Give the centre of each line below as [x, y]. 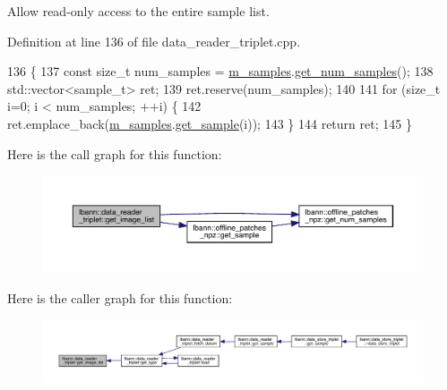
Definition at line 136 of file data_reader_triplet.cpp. [154, 41]
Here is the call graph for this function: [115, 153]
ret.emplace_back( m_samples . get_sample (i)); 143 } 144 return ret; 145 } [210, 123]
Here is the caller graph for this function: [120, 297]
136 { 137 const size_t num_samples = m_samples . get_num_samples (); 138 [220, 71]
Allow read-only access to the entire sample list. [138, 11]
